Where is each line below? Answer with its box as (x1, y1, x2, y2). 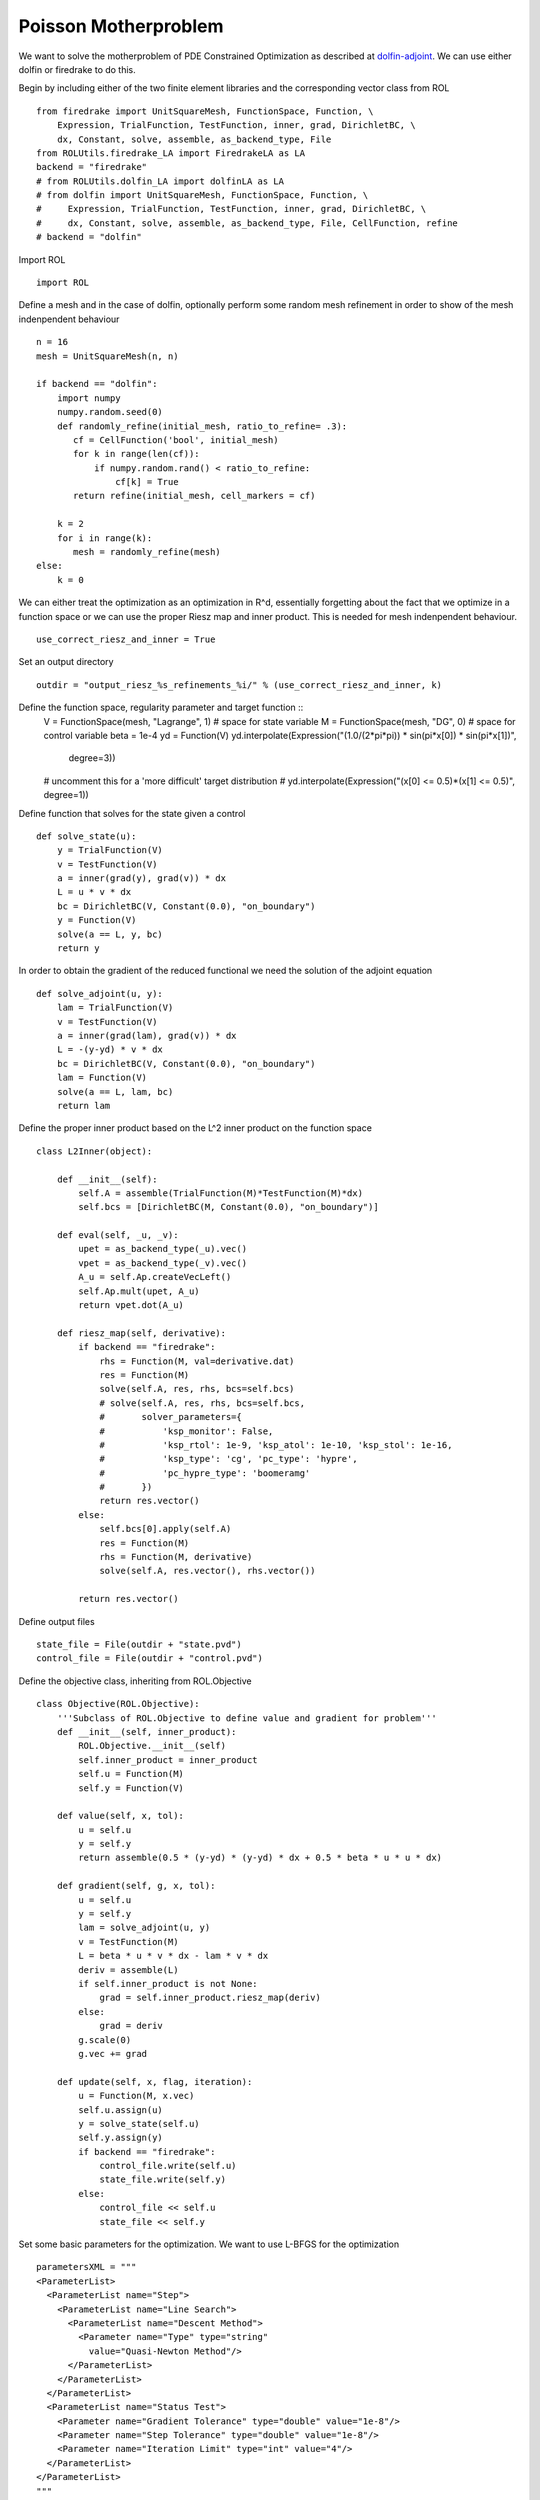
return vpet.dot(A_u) (78, 1300, 185, 1311)
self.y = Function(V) (78, 1782, 185, 1794)
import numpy (56, 392, 121, 404)
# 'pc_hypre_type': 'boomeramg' (99, 1467, 311, 1479)
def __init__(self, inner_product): (56, 1726, 237, 1737)
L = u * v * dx (56, 886, 132, 898)
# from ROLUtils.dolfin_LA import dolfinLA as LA (36, 175, 285, 187)
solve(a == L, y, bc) (56, 928, 164, 940)
